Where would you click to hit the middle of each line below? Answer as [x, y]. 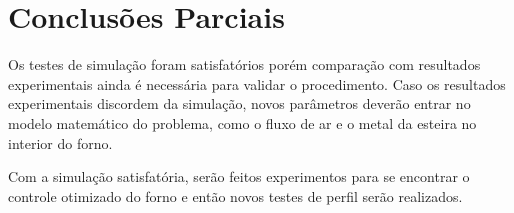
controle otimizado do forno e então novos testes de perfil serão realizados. [235, 195]
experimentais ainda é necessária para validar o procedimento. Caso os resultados [257, 83]
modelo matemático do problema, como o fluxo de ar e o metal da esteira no [242, 122]
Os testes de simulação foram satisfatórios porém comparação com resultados [244, 64]
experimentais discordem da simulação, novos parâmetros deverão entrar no [239, 103]
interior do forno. [60, 142]
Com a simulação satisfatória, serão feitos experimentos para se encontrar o [239, 176]
